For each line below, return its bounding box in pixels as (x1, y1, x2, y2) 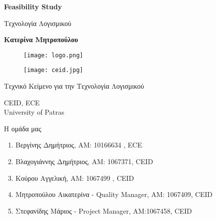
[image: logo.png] (24, 51, 83, 59)
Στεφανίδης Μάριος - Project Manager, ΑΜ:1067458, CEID (15, 205, 192, 216)
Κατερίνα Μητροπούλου (4, 34, 78, 45)
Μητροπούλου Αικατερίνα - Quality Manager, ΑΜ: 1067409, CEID (15, 189, 213, 199)
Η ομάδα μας (4, 123, 41, 133)
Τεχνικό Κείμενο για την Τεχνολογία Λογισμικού (4, 81, 144, 91)
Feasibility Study (4, 1, 62, 11)
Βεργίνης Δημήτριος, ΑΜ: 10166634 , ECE (15, 140, 142, 150)
